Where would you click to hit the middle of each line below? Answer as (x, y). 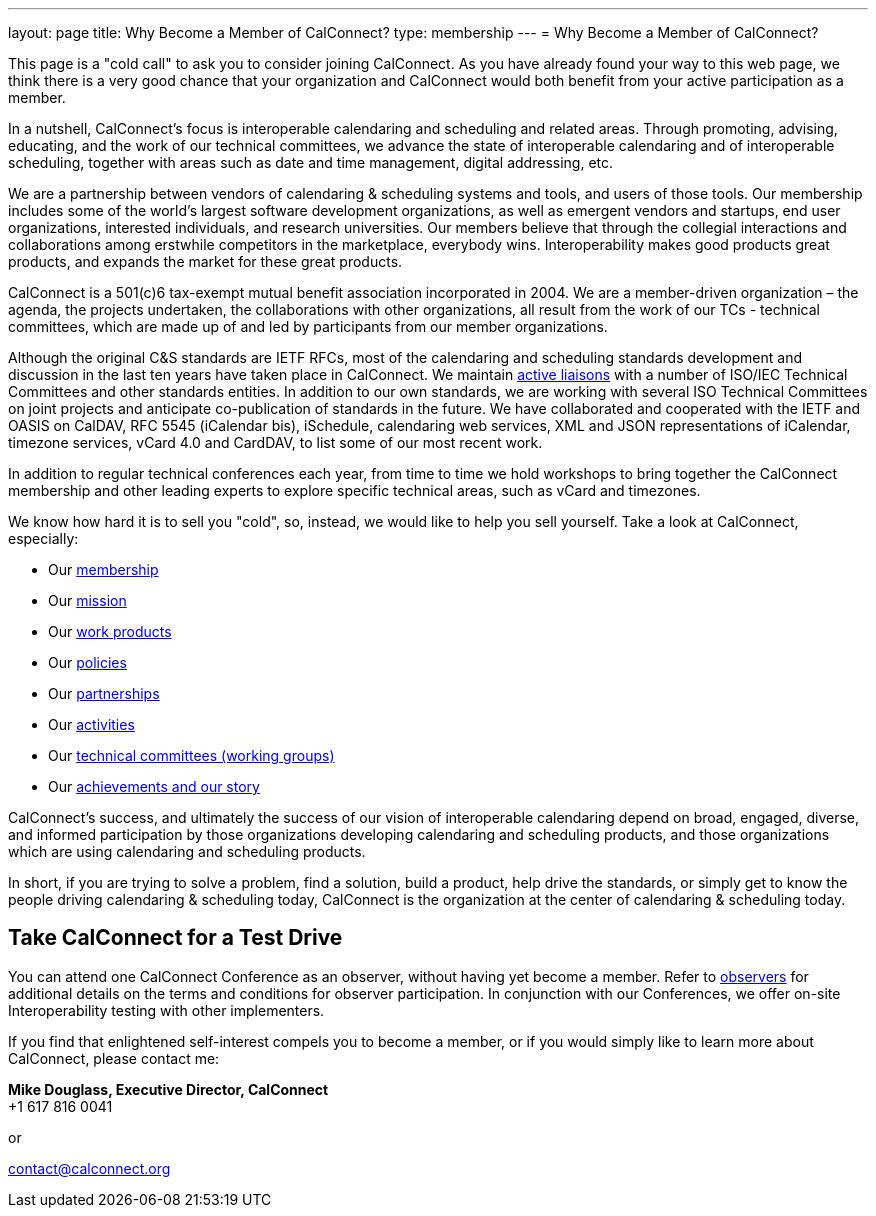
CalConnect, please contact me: (114, 1058)
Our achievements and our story (154, 786)
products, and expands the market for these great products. (205, 261)
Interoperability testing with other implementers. (166, 1010)
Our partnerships (104, 693)
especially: (43, 538)
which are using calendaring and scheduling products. (187, 851)
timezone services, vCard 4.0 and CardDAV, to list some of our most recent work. (275, 442)
